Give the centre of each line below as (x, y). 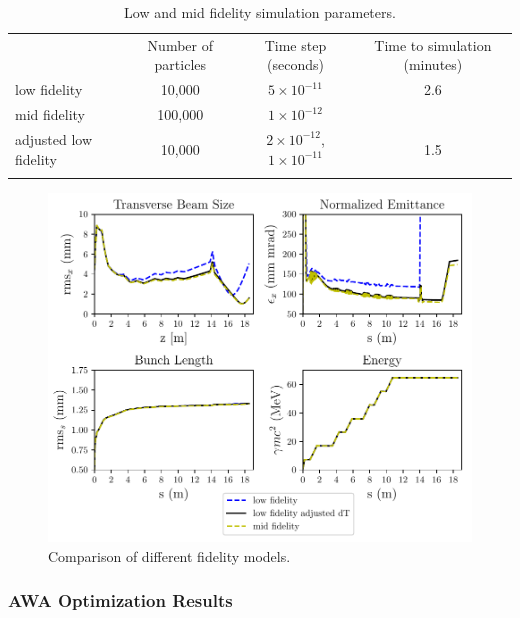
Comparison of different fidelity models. (169, 555)
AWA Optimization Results (120, 600)
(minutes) (433, 64)
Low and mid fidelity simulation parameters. (260, 12)
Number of (180, 44)
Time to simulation (433, 44)
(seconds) (295, 64)
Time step (295, 44)
